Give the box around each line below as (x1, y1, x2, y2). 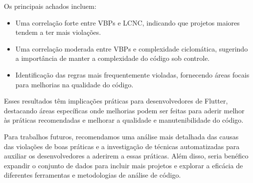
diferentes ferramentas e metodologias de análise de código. (4, 170, 181, 180)
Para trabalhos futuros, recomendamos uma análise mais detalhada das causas (4, 131, 239, 141)
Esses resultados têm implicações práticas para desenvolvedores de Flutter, (4, 96, 228, 106)
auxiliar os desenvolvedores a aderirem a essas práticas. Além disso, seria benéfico (4, 151, 249, 161)
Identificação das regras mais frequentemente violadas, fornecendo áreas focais (15, 69, 250, 79)
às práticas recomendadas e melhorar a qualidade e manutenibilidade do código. (4, 115, 244, 125)
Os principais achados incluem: (4, 1, 96, 11)
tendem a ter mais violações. (15, 27, 101, 37)
